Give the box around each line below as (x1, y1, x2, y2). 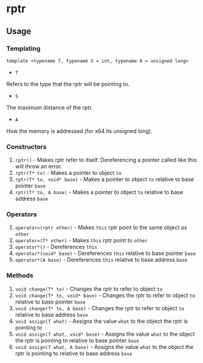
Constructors (6, 142, 47, 151)
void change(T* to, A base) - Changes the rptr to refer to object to (15, 304, 185, 311)
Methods (6, 271, 33, 280)
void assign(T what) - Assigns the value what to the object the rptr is (15, 317, 188, 325)
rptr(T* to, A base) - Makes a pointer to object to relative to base (15, 189, 184, 196)
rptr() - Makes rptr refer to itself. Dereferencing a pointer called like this (15, 157, 198, 164)
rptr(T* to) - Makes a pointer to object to (15, 169, 122, 177)
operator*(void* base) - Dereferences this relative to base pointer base (15, 249, 196, 257)
